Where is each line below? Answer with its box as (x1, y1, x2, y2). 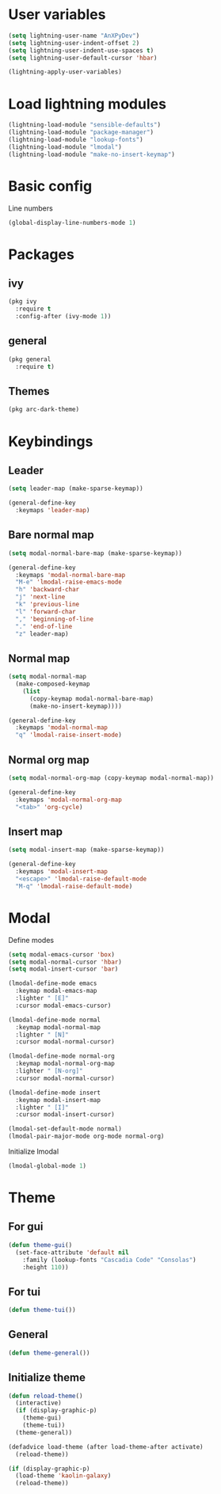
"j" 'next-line (15, 593, 66, 601)
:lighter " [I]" (15, 1103, 69, 1112)
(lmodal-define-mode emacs (8, 979, 97, 987)
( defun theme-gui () (8, 1241, 73, 1249)
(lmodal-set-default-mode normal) (8, 1125, 123, 1133)
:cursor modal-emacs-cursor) (15, 1002, 112, 1009)
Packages (8, 245, 75, 263)
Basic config (8, 177, 93, 195)
